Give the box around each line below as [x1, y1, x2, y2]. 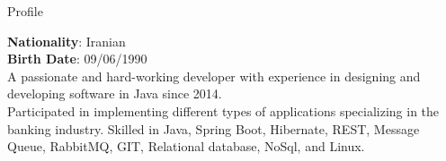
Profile [7, 2, 43, 20]
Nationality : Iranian [7, 31, 126, 50]
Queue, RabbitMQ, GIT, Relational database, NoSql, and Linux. [7, 137, 365, 156]
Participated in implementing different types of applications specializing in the [7, 101, 440, 120]
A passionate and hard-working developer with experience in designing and [7, 66, 421, 85]
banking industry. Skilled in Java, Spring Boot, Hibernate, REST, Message [7, 119, 420, 138]
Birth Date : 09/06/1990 [7, 49, 147, 68]
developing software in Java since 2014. [7, 84, 222, 103]
